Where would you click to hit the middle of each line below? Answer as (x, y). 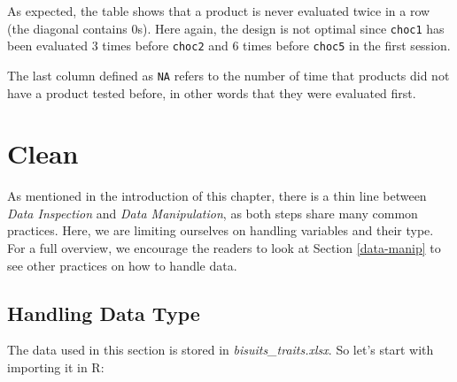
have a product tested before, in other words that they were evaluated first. (212, 92)
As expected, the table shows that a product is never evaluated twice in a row (219, 11)
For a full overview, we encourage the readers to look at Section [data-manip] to (224, 248)
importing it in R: (56, 367)
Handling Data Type (104, 313)
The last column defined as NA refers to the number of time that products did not (228, 75)
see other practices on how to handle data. (122, 265)
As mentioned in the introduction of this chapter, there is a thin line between (217, 196)
